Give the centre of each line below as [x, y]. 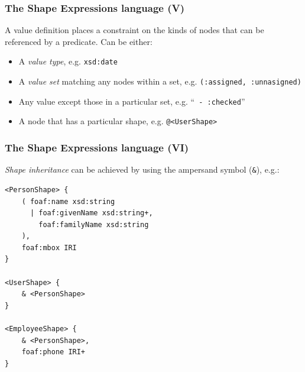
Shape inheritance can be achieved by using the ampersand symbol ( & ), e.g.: [142, 169]
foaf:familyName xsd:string [94, 224]
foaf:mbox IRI [49, 248]
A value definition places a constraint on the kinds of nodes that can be [134, 30]
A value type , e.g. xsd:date [68, 61]
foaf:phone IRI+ [53, 352]
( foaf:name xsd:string [68, 201]
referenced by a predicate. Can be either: [79, 41]
